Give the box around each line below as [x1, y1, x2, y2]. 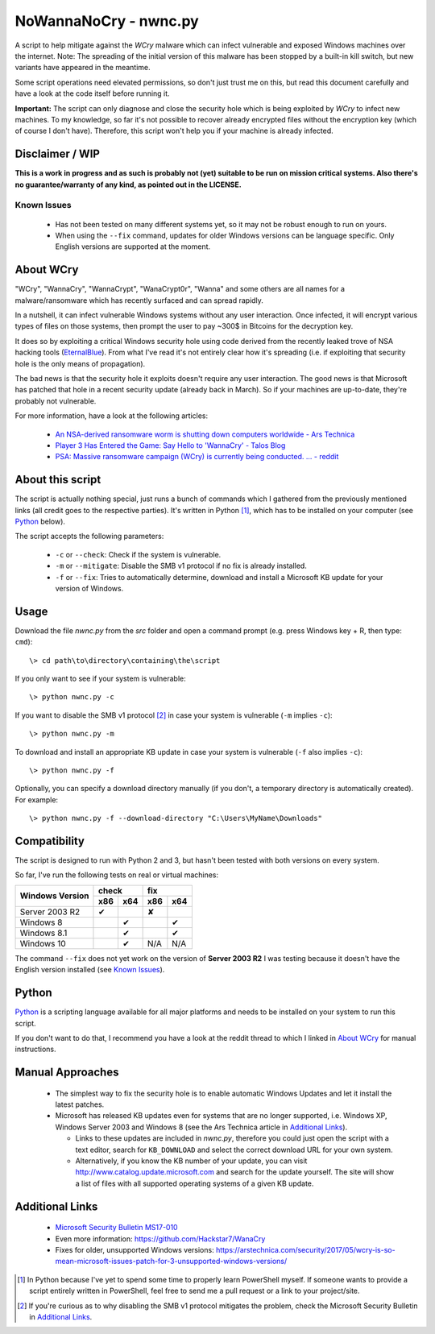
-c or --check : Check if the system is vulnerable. [55, 549, 222, 559]
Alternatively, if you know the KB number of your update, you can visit [75, 1156, 308, 1166]
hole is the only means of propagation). [14, 358, 146, 368]
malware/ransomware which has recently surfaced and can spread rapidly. [14, 295, 263, 305]
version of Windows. [55, 583, 124, 593]
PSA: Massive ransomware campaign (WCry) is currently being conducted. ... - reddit [55, 452, 339, 462]
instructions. [14, 1044, 56, 1054]
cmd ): [14, 637, 33, 647]
